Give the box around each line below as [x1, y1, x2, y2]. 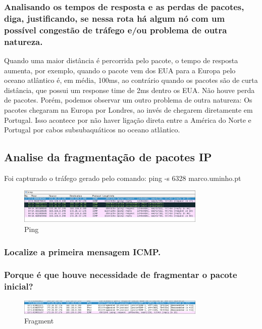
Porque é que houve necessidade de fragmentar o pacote [4, 268, 237, 281]
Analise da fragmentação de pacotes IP [4, 149, 212, 165]
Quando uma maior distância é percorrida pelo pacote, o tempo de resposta [4, 55, 238, 65]
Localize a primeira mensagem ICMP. [4, 245, 161, 258]
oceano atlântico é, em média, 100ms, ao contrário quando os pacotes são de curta [4, 75, 258, 85]
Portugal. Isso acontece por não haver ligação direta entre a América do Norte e [4, 114, 251, 125]
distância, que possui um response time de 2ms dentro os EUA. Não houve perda [4, 84, 255, 95]
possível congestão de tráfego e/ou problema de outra [4, 23, 227, 36]
